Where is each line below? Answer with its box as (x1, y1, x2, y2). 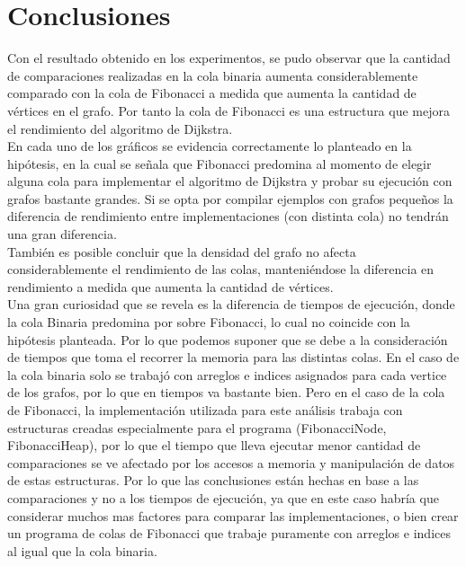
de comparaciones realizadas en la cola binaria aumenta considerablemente (7, 66, 418, 84)
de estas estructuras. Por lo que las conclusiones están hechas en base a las (7, 471, 419, 490)
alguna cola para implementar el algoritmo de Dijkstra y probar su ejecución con (7, 172, 453, 190)
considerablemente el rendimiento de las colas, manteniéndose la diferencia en (7, 260, 435, 279)
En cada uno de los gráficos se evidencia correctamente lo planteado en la (7, 137, 412, 155)
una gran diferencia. (7, 225, 117, 243)
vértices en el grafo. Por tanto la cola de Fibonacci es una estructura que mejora (7, 101, 450, 119)
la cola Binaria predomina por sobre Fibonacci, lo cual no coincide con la (7, 313, 410, 332)
